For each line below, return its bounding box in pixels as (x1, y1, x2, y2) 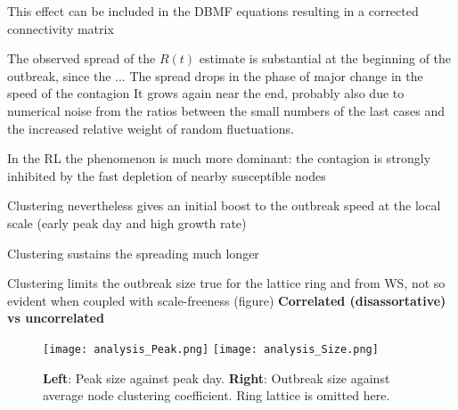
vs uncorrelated (7, 308, 104, 327)
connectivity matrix (7, 19, 114, 37)
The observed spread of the (7, 49, 156, 68)
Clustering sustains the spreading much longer (7, 243, 259, 262)
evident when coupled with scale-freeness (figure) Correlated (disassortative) (7, 291, 446, 309)
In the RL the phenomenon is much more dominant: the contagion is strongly (7, 149, 431, 168)
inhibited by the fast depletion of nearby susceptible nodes (7, 166, 326, 184)
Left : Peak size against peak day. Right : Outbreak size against (43, 368, 390, 387)
